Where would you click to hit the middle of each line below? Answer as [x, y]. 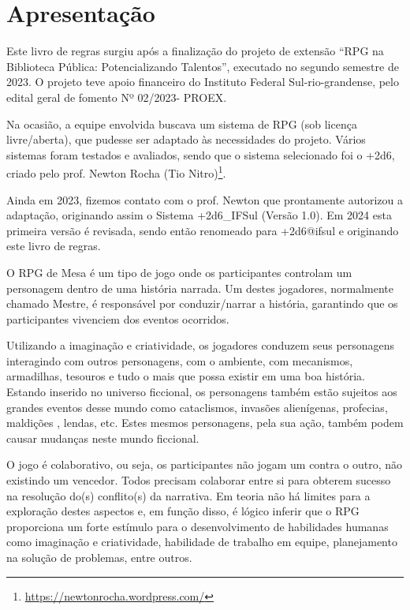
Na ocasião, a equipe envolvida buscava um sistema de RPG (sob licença [182, 123]
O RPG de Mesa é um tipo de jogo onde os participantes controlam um [179, 272]
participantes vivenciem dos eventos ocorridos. [118, 318]
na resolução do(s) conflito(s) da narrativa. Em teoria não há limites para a [188, 495]
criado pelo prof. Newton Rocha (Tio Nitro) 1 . [116, 172]
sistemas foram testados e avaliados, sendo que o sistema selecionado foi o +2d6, [201, 154]
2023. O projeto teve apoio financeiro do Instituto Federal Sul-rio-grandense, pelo [203, 82]
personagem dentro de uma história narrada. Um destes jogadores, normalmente [200, 288]
